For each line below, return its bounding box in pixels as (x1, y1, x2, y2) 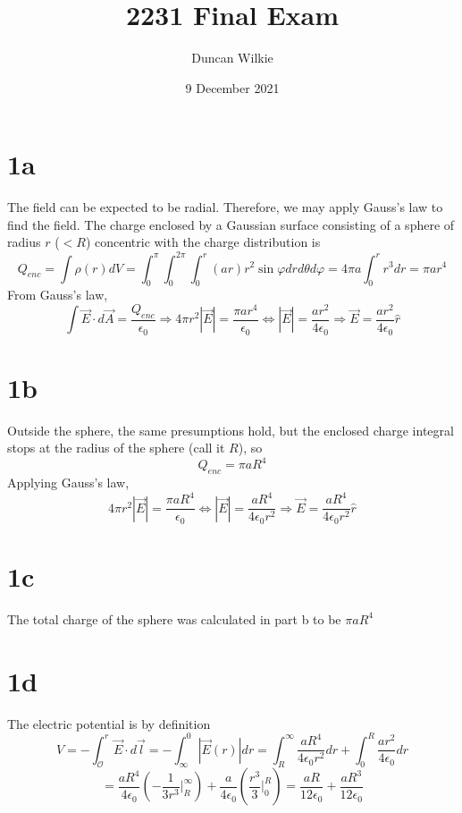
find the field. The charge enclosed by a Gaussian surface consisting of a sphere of (7, 215, 455, 233)
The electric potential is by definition (7, 714, 211, 733)
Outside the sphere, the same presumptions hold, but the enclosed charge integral (7, 420, 454, 439)
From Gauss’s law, (7, 285, 108, 304)
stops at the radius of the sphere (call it (7, 438, 225, 457)
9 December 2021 (185, 78, 280, 97)
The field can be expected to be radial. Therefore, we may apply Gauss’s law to (7, 198, 443, 216)
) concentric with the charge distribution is (85, 233, 321, 251)
